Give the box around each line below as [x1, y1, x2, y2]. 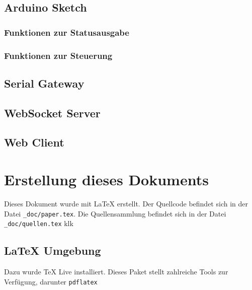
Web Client [4, 134, 64, 150]
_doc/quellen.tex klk [4, 218, 73, 229]
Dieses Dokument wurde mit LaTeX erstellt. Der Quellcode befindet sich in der [4, 198, 248, 208]
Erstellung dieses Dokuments [4, 169, 209, 189]
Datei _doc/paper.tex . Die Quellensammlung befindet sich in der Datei [4, 208, 226, 219]
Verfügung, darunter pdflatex [4, 276, 98, 286]
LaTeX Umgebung [4, 243, 101, 258]
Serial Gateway [4, 75, 85, 91]
